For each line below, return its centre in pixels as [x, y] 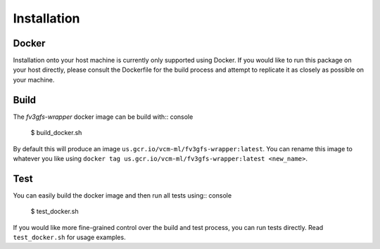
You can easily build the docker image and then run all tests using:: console [122, 195]
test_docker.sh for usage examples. [69, 237]
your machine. [34, 79]
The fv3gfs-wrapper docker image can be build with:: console [103, 117]
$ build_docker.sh [56, 133]
